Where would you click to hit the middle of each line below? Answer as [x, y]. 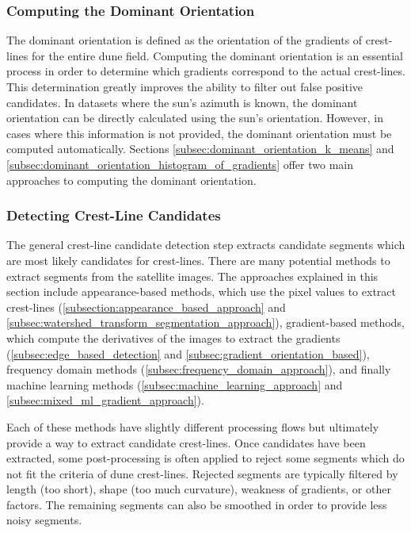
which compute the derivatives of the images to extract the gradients [173, 337]
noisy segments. [44, 520]
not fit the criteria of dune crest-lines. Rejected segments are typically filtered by [202, 473]
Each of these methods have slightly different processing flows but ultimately [193, 426]
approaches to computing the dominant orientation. [131, 180]
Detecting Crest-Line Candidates [114, 215]
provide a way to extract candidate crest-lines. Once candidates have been [186, 442]
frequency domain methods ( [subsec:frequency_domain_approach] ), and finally [199, 369]
